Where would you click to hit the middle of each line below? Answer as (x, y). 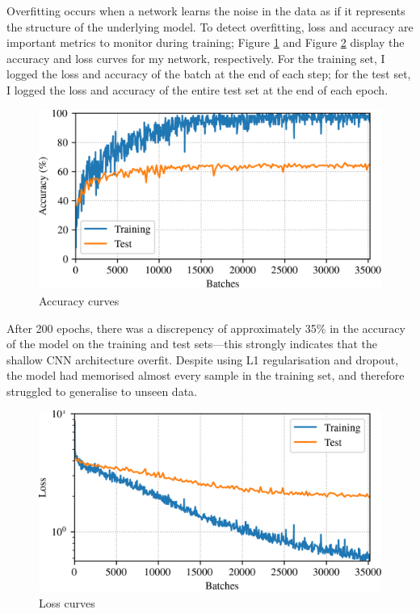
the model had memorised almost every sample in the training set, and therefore (206, 375)
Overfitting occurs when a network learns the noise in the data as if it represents (206, 11)
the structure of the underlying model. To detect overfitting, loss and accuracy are (210, 26)
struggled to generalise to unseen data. (102, 391)
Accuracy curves (79, 300)
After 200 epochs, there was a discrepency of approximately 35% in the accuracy (206, 328)
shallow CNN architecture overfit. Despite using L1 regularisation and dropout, (203, 359)
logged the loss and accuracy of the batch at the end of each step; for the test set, (209, 74)
